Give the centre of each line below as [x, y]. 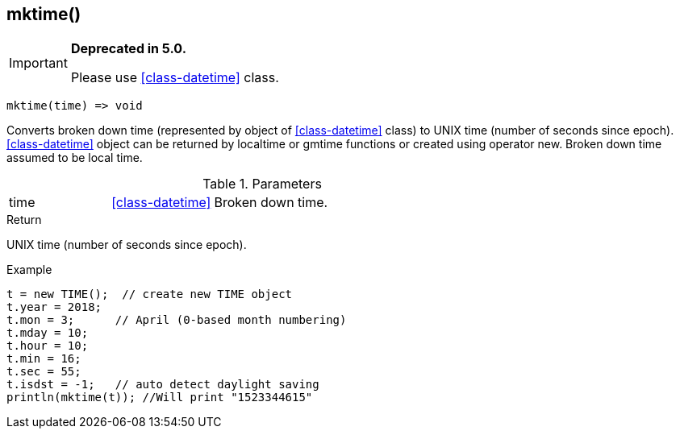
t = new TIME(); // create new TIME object [150, 294]
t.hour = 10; [48, 346]
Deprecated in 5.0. [128, 49]
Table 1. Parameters [262, 184]
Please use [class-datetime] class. [175, 78]
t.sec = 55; [44, 372]
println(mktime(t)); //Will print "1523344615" [160, 398]
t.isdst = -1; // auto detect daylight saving [163, 385]
